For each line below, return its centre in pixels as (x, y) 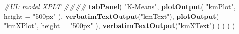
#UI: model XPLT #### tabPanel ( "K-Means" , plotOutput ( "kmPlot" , (120, 6)
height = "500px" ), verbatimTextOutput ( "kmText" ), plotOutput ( (111, 16)
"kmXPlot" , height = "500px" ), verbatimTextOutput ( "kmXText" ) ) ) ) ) (119, 25)
